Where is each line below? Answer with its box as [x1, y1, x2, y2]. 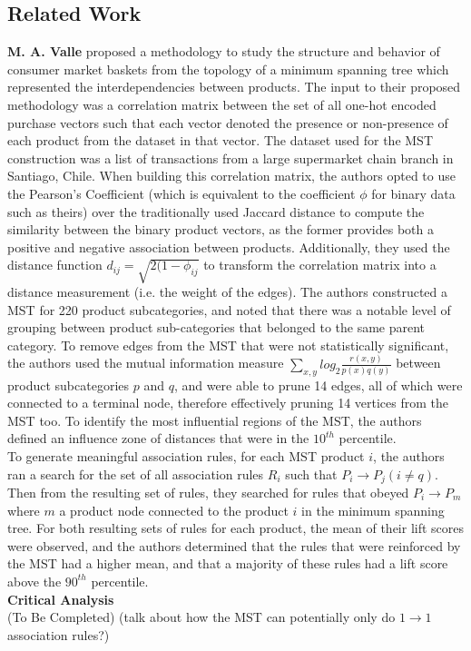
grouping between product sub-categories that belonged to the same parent [7, 318, 426, 337]
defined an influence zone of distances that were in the [7, 429, 309, 448]
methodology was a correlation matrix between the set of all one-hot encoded [7, 94, 437, 113]
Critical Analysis [7, 589, 114, 608]
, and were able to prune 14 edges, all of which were [173, 375, 463, 394]
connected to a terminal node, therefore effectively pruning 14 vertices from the [7, 393, 449, 412]
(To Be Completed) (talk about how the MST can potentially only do [7, 607, 396, 626]
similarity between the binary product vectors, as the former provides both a [7, 220, 434, 239]
